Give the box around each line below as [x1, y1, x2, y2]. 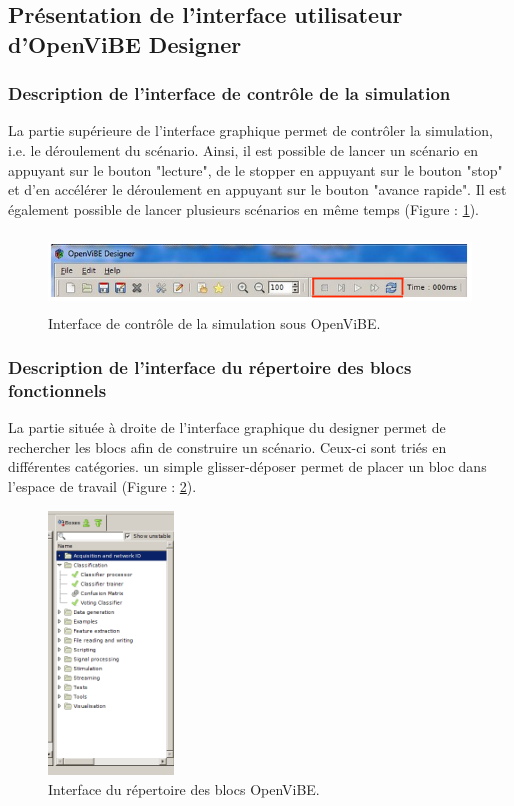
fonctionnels [8, 377, 107, 402]
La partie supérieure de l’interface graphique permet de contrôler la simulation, [8, 120, 493, 141]
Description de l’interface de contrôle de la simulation [8, 81, 451, 106]
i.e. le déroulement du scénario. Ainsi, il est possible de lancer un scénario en [8, 139, 478, 160]
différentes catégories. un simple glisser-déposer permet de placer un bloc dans [8, 456, 487, 477]
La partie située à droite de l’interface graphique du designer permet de [8, 417, 446, 438]
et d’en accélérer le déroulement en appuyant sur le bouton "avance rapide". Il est [8, 179, 507, 200]
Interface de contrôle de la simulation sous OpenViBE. [48, 312, 381, 333]
